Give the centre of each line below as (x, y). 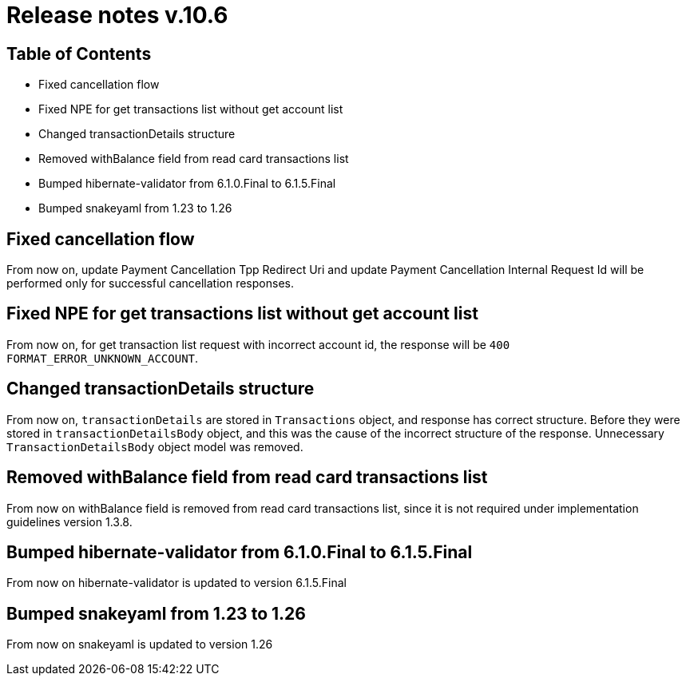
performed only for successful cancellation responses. (150, 284)
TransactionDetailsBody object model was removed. (155, 446)
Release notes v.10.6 (117, 15)
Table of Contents (79, 54)
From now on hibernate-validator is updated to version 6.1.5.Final (176, 583)
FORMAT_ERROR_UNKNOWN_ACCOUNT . (103, 358)
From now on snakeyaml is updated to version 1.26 (140, 644)
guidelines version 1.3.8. (69, 521)
